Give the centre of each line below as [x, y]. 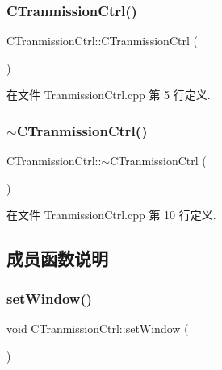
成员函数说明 [57, 258]
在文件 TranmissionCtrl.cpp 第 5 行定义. [109, 95]
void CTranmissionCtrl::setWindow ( [98, 328]
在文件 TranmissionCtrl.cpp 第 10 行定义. [111, 215]
